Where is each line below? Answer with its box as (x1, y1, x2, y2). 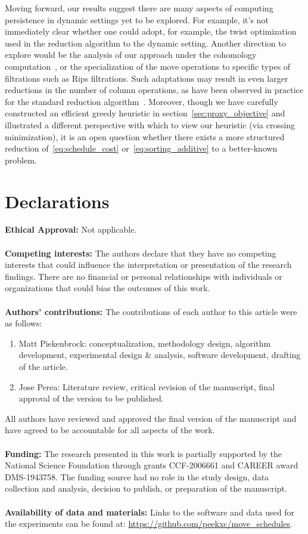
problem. (5, 153, 37, 166)
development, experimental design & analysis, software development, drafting (18, 348, 301, 361)
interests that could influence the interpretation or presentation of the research (5, 258, 292, 271)
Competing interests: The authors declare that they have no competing (5, 246, 276, 259)
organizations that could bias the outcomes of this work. (5, 282, 210, 294)
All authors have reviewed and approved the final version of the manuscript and (5, 412, 297, 424)
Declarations (5, 189, 110, 213)
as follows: (5, 317, 42, 329)
